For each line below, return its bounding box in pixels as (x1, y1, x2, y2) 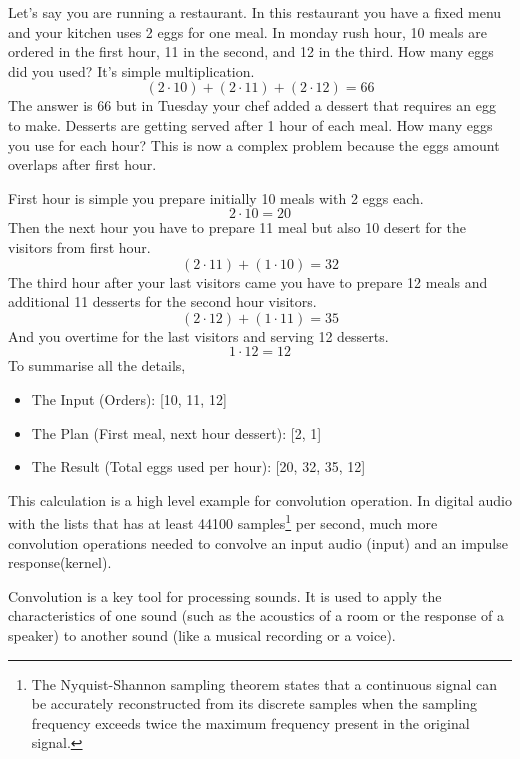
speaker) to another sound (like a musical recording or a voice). (8, 624, 396, 645)
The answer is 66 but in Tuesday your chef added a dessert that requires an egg (8, 95, 496, 116)
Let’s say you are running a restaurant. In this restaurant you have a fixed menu (8, 2, 502, 22)
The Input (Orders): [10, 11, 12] (31, 388, 227, 409)
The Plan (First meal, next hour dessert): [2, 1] (31, 422, 322, 443)
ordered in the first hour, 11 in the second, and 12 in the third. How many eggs (8, 41, 494, 62)
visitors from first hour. (8, 236, 151, 257)
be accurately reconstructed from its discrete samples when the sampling (31, 693, 477, 714)
